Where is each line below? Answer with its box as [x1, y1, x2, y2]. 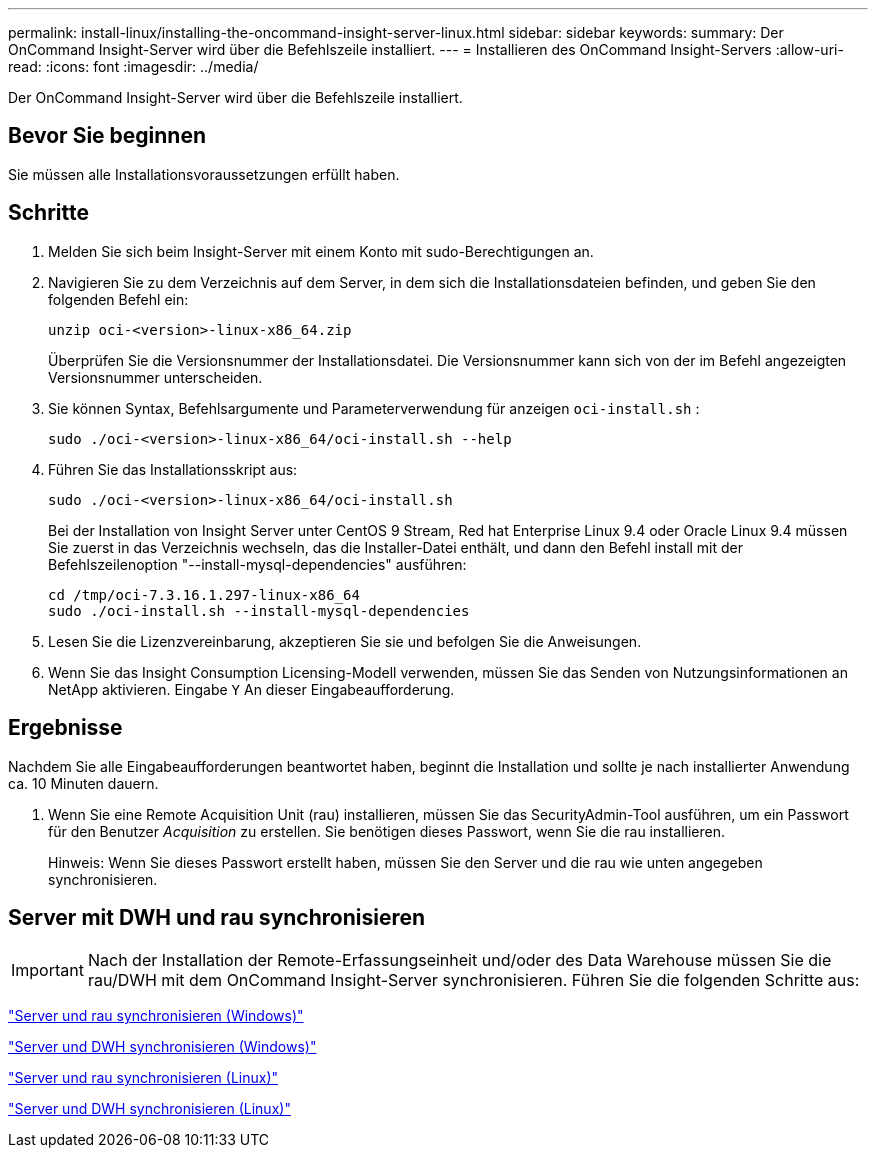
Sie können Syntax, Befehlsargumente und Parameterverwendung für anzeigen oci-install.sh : [48, 399, 700, 417]
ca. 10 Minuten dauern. [8, 774, 159, 792]
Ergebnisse [8, 715, 123, 741]
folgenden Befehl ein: [48, 290, 189, 308]
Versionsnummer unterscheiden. [48, 368, 263, 386]
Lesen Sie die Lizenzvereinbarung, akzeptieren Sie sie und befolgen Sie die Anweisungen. [48, 632, 642, 650]
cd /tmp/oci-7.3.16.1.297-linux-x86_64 [48, 586, 360, 603]
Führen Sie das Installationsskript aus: [48, 460, 298, 478]
